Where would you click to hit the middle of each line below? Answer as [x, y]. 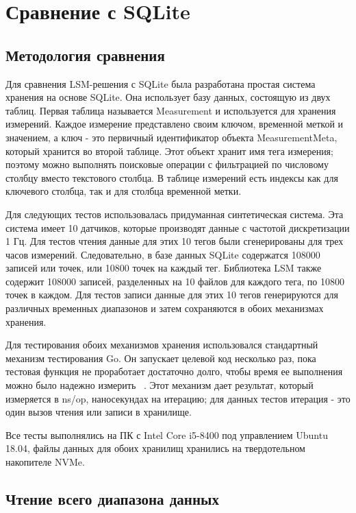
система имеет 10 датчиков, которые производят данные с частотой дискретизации [178, 227]
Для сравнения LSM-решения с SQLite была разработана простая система [161, 83]
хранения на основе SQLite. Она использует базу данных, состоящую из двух [168, 97]
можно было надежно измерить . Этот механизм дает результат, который [160, 385]
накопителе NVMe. [45, 462]
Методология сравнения [85, 55]
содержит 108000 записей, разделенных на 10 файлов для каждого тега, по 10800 [175, 281]
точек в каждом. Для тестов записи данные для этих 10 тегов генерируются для [172, 295]
